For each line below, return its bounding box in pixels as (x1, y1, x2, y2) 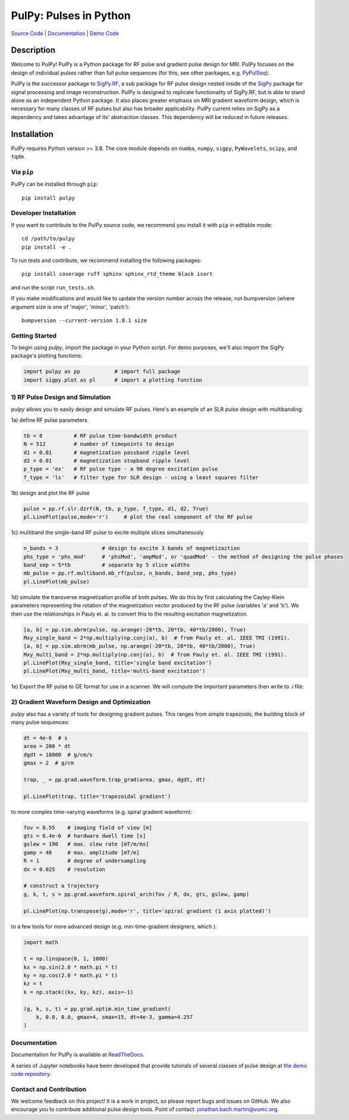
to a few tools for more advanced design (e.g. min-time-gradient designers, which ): (11, 923, 217, 930)
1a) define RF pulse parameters (11, 416, 87, 423)
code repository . (11, 1070, 52, 1077)
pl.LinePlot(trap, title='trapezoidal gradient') (23, 793, 171, 800)
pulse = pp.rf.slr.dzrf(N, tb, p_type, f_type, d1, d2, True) (23, 505, 209, 512)
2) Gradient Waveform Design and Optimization (11, 698, 151, 706)
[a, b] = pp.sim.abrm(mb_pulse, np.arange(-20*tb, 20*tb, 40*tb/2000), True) (23, 643, 256, 650)
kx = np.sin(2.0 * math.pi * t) (23, 963, 118, 971)
